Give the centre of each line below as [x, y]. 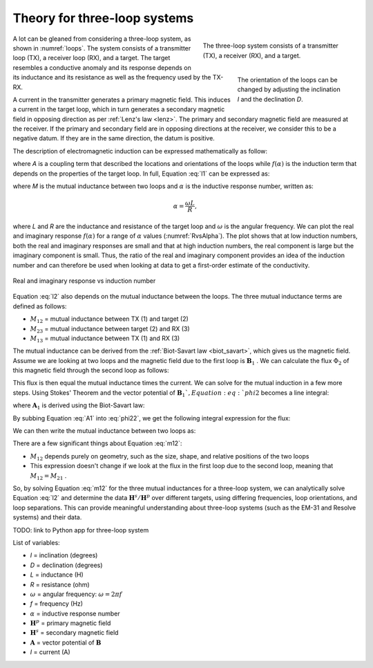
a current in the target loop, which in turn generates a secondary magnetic [119, 109]
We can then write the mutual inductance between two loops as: [104, 431]
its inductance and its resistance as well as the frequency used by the [112, 77]
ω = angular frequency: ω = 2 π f [76, 594]
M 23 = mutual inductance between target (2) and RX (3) [110, 330]
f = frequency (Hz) [56, 604]
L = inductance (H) [57, 575]
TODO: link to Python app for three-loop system [81, 530]
